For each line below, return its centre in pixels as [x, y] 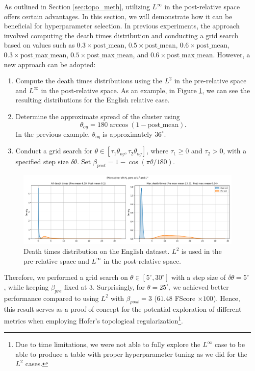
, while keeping [26, 286]
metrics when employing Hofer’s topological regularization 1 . [94, 320]
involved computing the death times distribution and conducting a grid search [121, 35]
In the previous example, [53, 134]
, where [157, 151]
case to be [230, 344]
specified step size [42, 161]
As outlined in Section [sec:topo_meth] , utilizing [77, 6]
